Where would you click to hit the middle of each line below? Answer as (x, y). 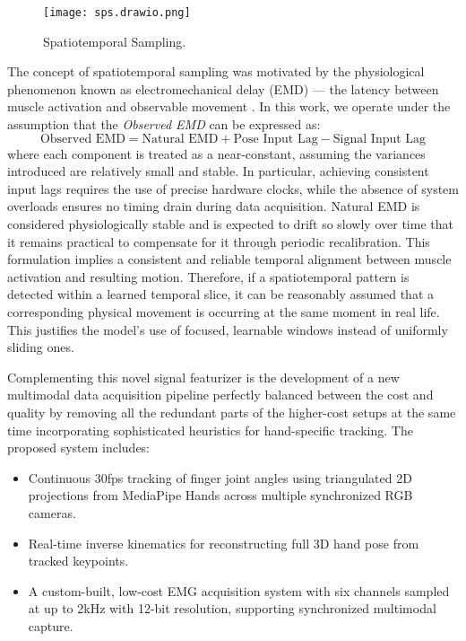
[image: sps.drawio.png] (117, 13)
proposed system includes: (79, 448)
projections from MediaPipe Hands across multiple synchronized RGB (220, 495)
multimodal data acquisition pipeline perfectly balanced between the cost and (220, 395)
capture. (51, 625)
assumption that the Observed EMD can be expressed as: (164, 124)
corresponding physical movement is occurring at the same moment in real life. (224, 311)
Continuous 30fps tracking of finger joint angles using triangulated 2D (220, 477)
